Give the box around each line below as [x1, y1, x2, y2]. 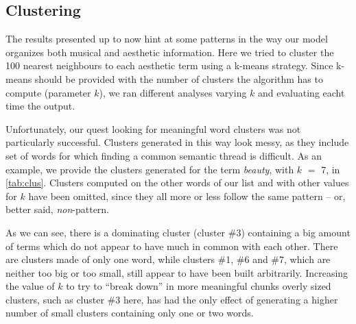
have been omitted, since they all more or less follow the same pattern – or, [28, 188, 346, 203]
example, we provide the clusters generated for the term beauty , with [5, 162, 294, 176]
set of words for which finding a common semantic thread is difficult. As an [5, 148, 322, 162]
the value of [5, 279, 55, 293]
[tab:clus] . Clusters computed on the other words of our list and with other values [5, 175, 349, 190]
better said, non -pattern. [5, 202, 110, 216]
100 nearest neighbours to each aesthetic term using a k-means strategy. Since [5, 58, 333, 73]
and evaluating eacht [258, 85, 345, 99]
